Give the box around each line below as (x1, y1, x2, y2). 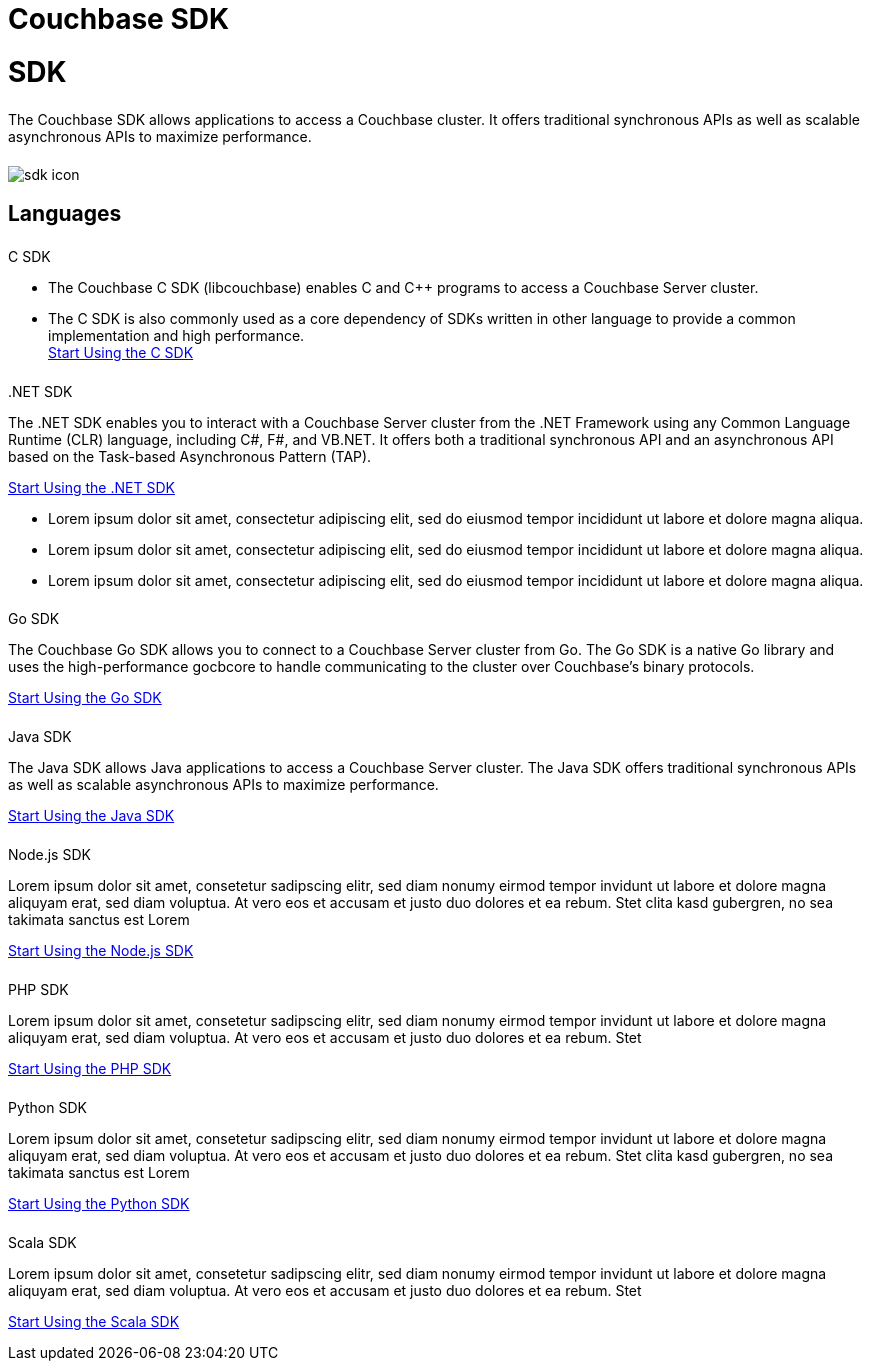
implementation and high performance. (48, 326, 305, 344)
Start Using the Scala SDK (8, 1312, 180, 1330)
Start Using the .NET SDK (8, 478, 175, 496)
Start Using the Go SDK (8, 689, 162, 707)
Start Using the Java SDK (8, 807, 175, 825)
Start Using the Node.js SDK (8, 942, 194, 960)
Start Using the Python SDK (8, 1194, 190, 1212)
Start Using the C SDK (48, 343, 194, 361)
